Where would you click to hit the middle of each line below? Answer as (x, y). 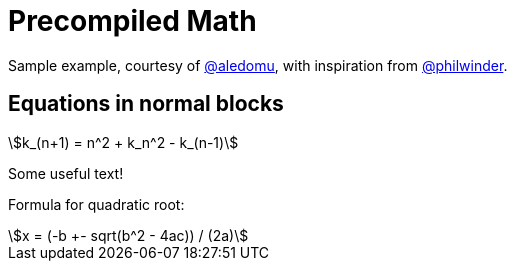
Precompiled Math (132, 21)
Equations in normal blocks (146, 104)
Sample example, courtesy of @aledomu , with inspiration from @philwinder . (258, 65)
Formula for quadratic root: (96, 204)
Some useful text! (66, 173)
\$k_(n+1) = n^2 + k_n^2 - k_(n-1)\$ (123, 142)
